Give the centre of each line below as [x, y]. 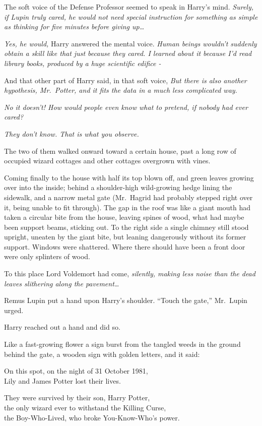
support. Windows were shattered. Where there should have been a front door [125, 246]
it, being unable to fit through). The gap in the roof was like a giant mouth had [127, 207]
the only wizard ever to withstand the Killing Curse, [85, 407]
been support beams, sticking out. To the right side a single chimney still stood [126, 227]
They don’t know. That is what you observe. [72, 133]
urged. [14, 310]
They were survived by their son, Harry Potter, [77, 398]
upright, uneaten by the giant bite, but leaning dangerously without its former [125, 237]
